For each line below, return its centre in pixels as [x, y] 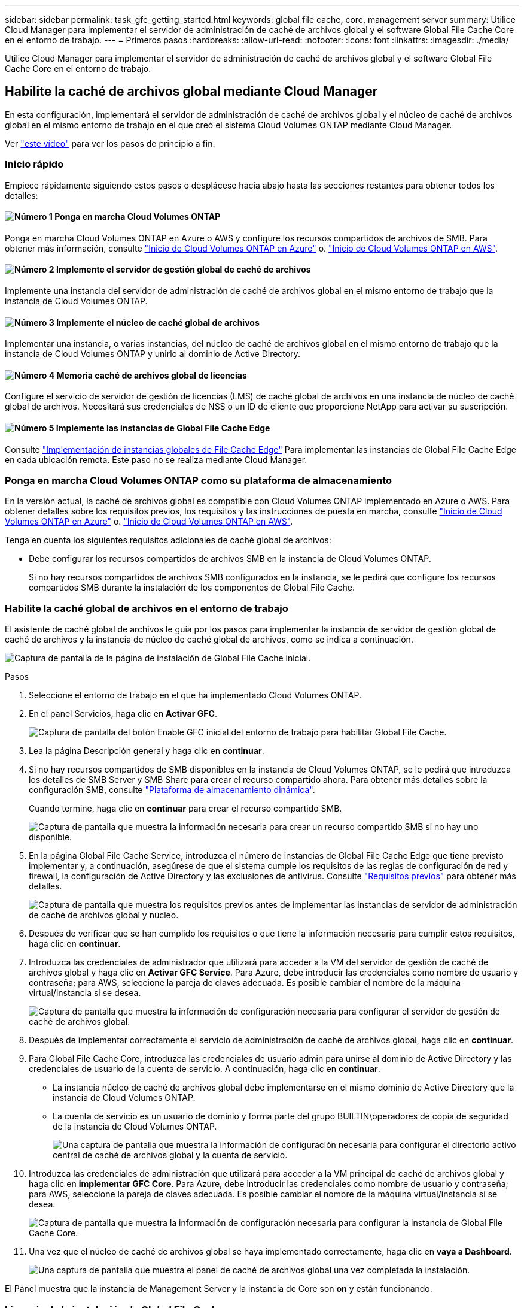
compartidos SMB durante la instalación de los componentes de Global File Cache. [192, 588]
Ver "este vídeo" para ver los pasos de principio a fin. [110, 143]
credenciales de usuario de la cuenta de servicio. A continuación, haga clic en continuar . [205, 1069]
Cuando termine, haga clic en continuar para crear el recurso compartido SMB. [185, 809]
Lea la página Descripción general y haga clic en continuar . [147, 751]
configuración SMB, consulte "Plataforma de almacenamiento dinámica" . [172, 790]
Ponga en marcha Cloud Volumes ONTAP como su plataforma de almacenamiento [199, 481]
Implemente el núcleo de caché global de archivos [158, 322]
